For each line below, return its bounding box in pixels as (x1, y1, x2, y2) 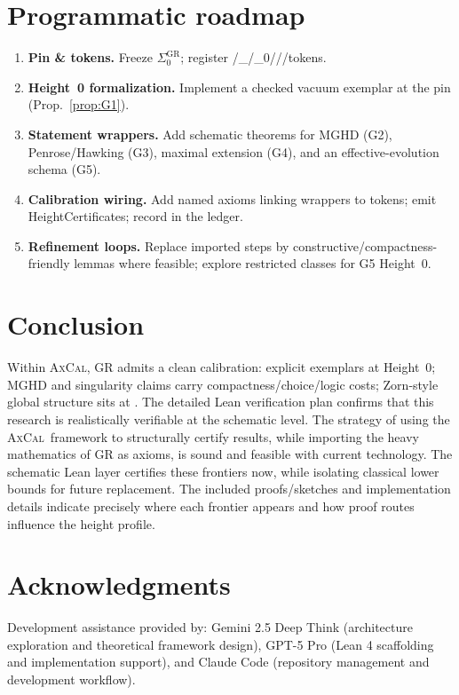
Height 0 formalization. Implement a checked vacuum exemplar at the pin (28, 77, 451, 96)
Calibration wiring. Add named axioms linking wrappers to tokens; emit (28, 189, 437, 208)
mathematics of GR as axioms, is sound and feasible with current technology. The (7, 445, 453, 463)
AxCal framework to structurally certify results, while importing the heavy (7, 427, 419, 446)
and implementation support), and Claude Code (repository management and (7, 652, 430, 671)
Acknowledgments (7, 566, 231, 603)
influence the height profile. (7, 514, 155, 533)
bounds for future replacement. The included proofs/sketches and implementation (7, 479, 451, 498)
